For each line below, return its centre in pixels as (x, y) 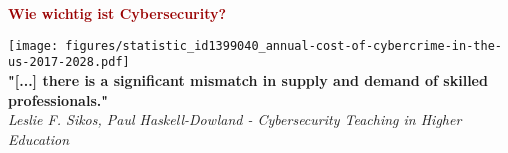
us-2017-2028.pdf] (69, 62)
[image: (33, 45)
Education (39, 138)
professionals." (58, 99)
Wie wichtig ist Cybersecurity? (117, 13)
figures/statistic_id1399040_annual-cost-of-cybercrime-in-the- (283, 45)
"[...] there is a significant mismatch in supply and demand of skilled (248, 79)
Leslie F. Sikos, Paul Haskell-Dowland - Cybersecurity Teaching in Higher (235, 119)
